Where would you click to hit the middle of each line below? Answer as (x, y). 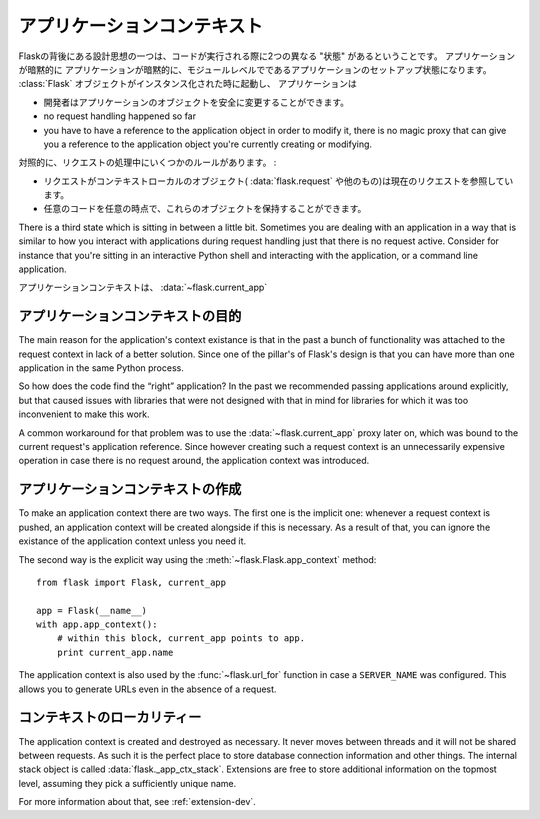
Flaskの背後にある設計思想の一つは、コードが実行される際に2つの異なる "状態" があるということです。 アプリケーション (266, 56)
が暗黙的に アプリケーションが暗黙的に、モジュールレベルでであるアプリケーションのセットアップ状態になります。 (255, 69)
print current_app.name (115, 652)
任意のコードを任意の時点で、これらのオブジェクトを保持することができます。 (205, 209)
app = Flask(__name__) (92, 610)
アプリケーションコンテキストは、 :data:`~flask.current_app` (143, 287)
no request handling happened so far (120, 116)
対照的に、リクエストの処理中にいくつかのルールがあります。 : (147, 162)
